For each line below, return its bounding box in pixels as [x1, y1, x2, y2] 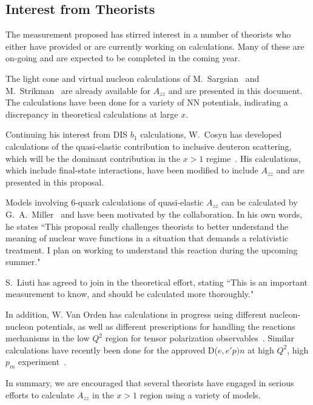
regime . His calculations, [206, 152, 301, 164]
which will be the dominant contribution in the [5, 152, 180, 164]
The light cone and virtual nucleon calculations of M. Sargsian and [5, 72, 260, 84]
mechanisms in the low [5, 332, 90, 344]
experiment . [18, 355, 67, 368]
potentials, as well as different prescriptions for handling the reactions [36, 320, 295, 332]
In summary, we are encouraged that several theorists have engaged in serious [5, 377, 294, 389]
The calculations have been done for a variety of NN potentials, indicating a [5, 96, 288, 109]
